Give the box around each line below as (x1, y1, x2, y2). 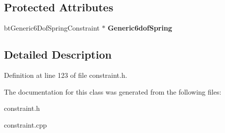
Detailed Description (4, 47, 112, 62)
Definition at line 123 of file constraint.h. (4, 70, 127, 80)
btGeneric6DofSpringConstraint (4, 23, 100, 33)
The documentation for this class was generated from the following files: (4, 86, 222, 97)
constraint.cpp (4, 119, 47, 130)
